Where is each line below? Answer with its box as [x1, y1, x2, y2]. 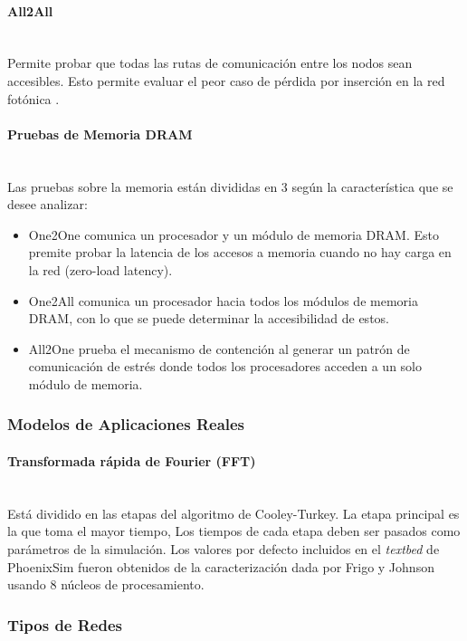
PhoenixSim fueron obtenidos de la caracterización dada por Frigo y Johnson [7, 557, 434, 576]
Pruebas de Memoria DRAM [7, 124, 193, 143]
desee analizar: [7, 195, 88, 214]
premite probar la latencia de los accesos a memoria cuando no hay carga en [28, 243, 452, 262]
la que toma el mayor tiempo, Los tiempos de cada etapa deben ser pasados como [7, 521, 461, 541]
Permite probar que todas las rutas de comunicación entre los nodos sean [7, 53, 413, 72]
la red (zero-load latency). [28, 260, 173, 279]
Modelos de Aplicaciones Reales [7, 413, 245, 435]
